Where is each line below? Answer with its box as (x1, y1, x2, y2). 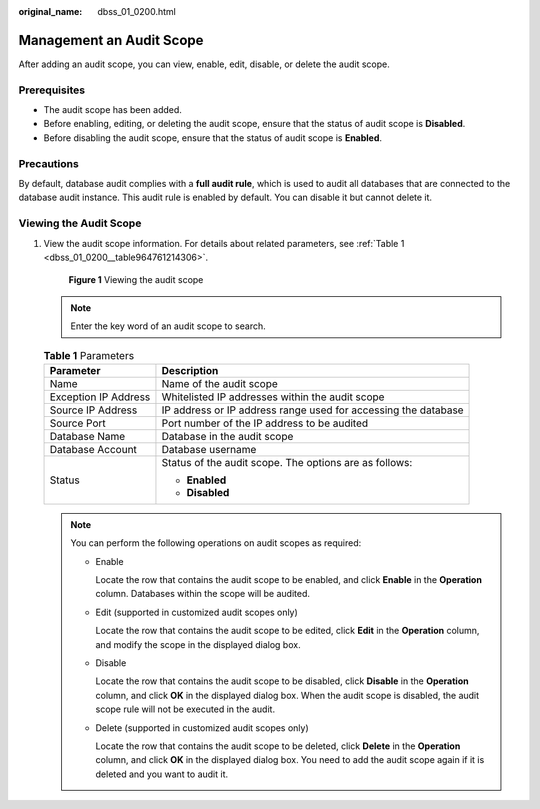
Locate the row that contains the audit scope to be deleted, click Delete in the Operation (95, 740, 461, 752)
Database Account (49, 442, 137, 456)
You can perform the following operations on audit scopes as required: (70, 537, 362, 549)
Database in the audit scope (161, 429, 294, 443)
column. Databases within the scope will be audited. (95, 588, 310, 600)
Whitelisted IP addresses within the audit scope (161, 390, 385, 404)
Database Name (49, 429, 126, 443)
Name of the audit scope (161, 376, 279, 390)
